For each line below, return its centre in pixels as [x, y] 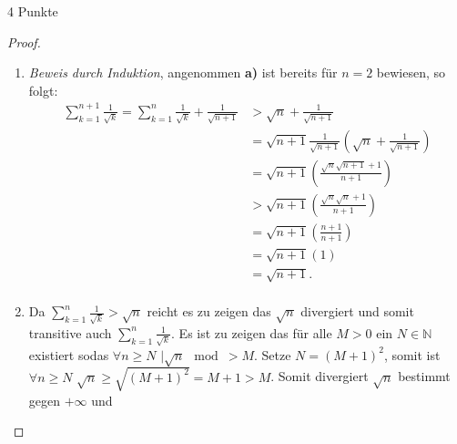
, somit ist [412, 354]
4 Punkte [33, 11]
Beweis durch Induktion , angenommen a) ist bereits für [183, 72]
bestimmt [424, 376]
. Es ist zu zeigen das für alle [252, 332]
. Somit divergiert [320, 376]
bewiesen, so [411, 72]
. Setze [273, 354]
